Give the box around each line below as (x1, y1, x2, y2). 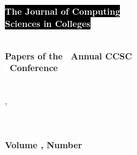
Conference (10, 61, 58, 74)
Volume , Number (5, 138, 83, 151)
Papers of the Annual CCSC (5, 49, 132, 62)
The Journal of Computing (5, 5, 120, 17)
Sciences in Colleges (5, 17, 91, 29)
